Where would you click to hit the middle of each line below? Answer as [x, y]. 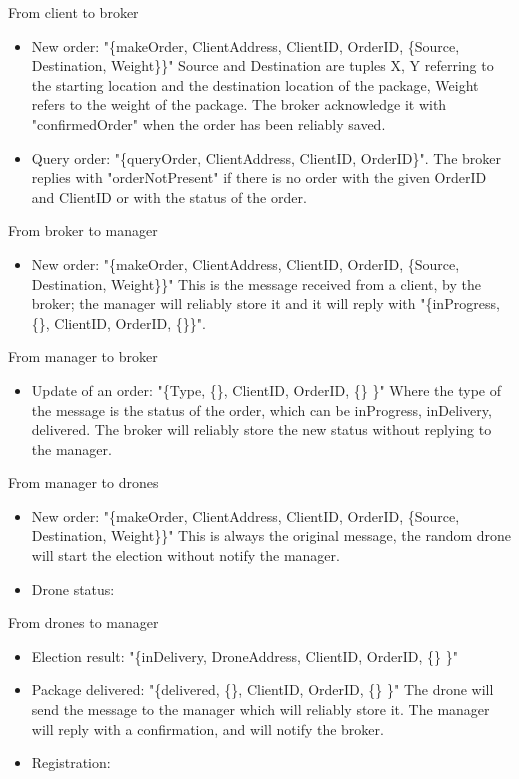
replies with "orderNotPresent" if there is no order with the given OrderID [259, 177]
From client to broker [73, 12]
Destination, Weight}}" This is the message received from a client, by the [256, 283]
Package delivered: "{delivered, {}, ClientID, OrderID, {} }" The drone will [262, 689]
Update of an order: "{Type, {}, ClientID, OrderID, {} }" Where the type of [266, 389]
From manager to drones [83, 482]
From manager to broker [83, 356]
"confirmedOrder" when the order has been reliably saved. [208, 123]
